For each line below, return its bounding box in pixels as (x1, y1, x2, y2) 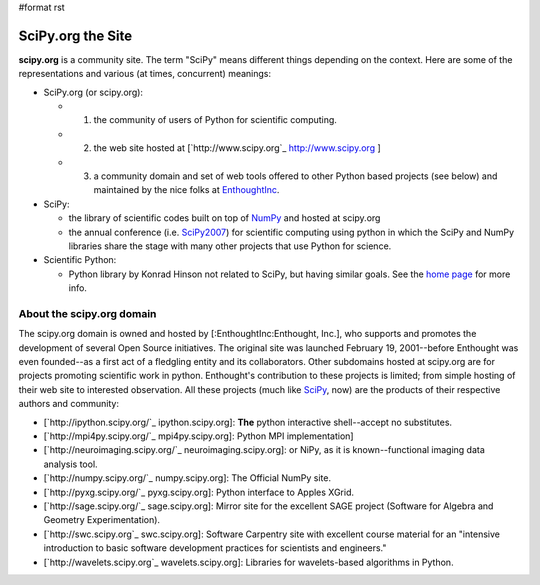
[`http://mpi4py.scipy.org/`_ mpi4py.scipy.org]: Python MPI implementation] (43, 430, 354, 442)
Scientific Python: (43, 254, 117, 266)
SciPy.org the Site (18, 27, 133, 44)
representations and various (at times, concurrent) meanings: (18, 68, 272, 80)
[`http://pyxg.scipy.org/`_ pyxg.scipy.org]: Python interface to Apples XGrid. (43, 486, 355, 498)
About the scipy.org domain (18, 306, 157, 320)
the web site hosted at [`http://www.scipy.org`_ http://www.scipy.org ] (93, 142, 382, 154)
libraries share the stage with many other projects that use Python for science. (68, 240, 392, 252)
